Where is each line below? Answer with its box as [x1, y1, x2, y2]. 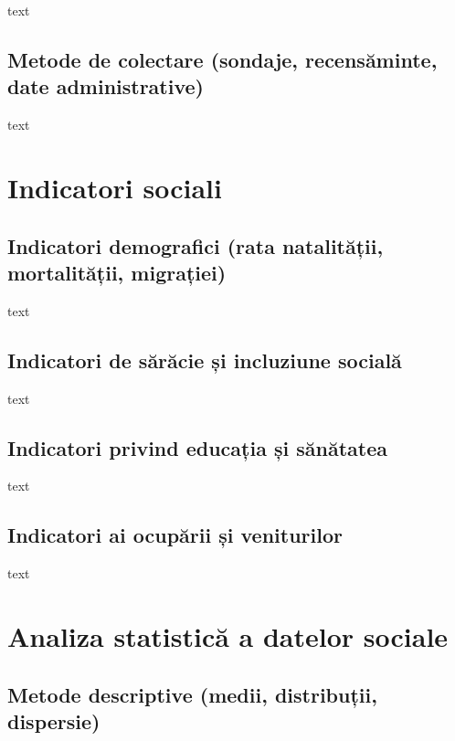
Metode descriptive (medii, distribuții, [7, 680, 377, 708]
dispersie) [7, 706, 101, 735]
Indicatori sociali [7, 168, 222, 206]
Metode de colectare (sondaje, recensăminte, [7, 45, 438, 73]
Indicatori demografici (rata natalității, [7, 231, 384, 259]
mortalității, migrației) [7, 258, 227, 286]
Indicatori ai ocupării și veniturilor [7, 521, 343, 549]
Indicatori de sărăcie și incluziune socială [7, 345, 402, 374]
